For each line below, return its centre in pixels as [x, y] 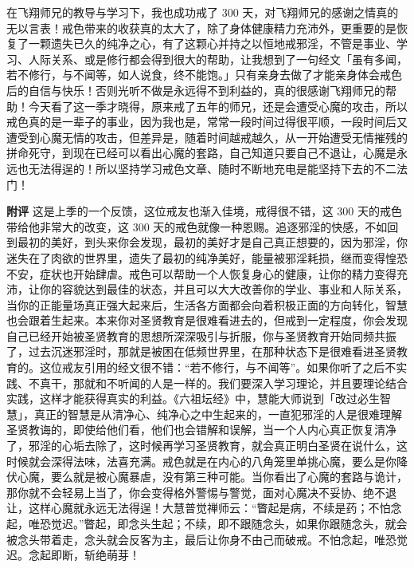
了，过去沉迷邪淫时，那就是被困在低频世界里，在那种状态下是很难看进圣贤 [201, 351]
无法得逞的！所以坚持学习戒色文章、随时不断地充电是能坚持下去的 [201, 168]
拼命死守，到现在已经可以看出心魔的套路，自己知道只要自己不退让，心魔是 [201, 153]
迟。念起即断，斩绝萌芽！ [73, 555]
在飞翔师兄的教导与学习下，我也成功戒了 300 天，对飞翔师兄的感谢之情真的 [203, 12]
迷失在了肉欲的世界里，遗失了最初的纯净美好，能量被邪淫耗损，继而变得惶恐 [207, 257]
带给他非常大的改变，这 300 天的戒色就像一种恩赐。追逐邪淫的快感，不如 [197, 226]
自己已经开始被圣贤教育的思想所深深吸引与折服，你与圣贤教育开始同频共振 [201, 335]
